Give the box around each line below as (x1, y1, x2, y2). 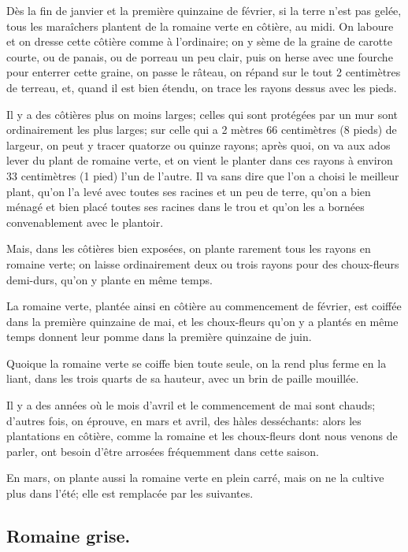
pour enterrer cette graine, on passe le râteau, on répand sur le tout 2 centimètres (6, 64, 401, 80)
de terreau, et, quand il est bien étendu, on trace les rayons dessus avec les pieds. (6, 79, 397, 95)
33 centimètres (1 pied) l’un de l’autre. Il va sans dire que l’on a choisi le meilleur (6, 167, 399, 183)
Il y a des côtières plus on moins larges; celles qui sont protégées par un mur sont (6, 106, 399, 122)
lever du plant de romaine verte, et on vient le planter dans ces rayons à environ (6, 152, 393, 169)
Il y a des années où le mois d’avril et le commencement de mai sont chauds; (6, 397, 376, 413)
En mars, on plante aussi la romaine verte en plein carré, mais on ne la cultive (6, 469, 384, 486)
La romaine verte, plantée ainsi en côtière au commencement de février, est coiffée (6, 298, 402, 314)
